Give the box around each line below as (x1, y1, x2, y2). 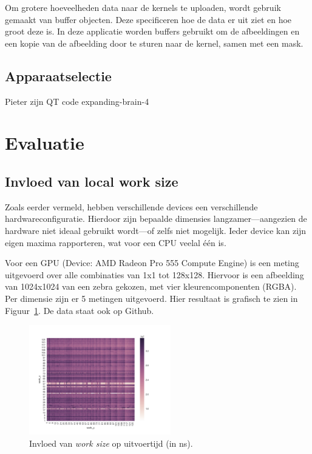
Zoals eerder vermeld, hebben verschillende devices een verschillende (5, 200, 258, 213)
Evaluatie (5, 130, 84, 155)
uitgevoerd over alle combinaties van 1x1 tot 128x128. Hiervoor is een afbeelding (5, 268, 304, 281)
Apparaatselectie (5, 66, 112, 85)
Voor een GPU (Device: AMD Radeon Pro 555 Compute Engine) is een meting (5, 256, 299, 269)
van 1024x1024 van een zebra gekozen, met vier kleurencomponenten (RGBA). (5, 280, 297, 293)
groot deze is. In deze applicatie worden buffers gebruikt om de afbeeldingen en (5, 25, 300, 38)
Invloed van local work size (5, 172, 178, 190)
